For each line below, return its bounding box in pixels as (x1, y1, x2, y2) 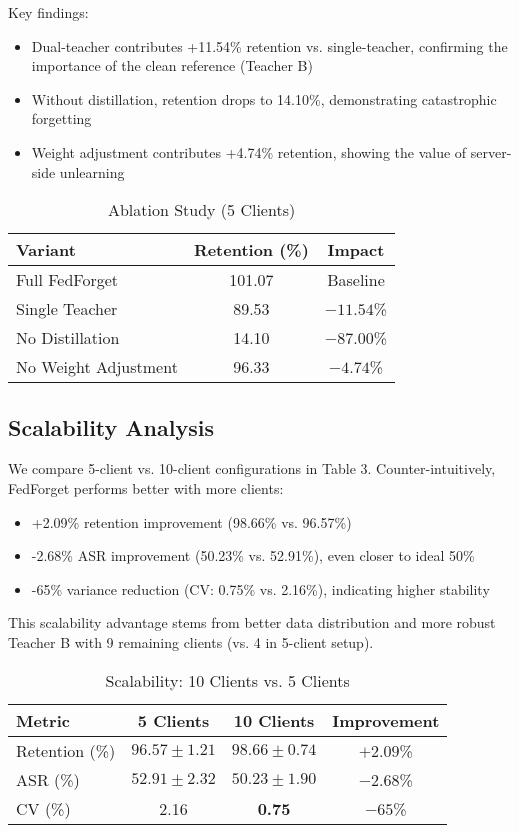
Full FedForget (16, 268, 119, 292)
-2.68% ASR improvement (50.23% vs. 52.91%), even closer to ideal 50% (31, 545, 475, 566)
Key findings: (8, 2, 89, 22)
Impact (327, 238, 385, 262)
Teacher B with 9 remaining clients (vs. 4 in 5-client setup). (8, 631, 374, 652)
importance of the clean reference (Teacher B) (31, 55, 313, 76)
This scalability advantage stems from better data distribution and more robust (8, 612, 496, 633)
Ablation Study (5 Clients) (107, 198, 296, 222)
